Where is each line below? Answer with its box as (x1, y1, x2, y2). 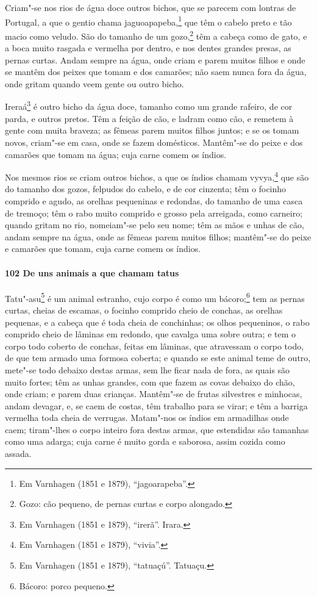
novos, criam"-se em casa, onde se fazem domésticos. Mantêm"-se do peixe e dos (5, 135, 303, 148)
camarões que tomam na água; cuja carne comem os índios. (5, 148, 227, 160)
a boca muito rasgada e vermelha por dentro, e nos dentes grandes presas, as (5, 41, 291, 54)
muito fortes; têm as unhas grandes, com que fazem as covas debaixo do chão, (5, 375, 295, 388)
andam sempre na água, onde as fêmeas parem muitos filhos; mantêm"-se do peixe (5, 230, 312, 243)
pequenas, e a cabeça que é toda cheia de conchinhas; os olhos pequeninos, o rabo (5, 315, 310, 328)
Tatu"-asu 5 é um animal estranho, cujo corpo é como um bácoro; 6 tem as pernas (5, 290, 305, 304)
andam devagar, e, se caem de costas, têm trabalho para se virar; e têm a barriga (5, 399, 308, 412)
